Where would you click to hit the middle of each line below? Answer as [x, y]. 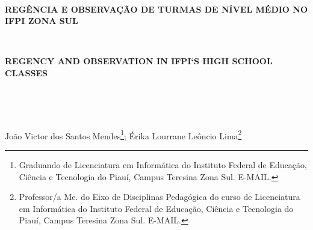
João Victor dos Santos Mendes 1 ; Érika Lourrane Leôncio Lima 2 [123, 135]
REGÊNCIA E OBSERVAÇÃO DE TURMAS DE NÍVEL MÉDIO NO [156, 9]
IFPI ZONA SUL [42, 21]
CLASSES [26, 72]
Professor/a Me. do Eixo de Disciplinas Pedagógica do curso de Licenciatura [160, 197]
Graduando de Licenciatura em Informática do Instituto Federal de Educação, [163, 165]
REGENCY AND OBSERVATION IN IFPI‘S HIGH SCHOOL [139, 61]
